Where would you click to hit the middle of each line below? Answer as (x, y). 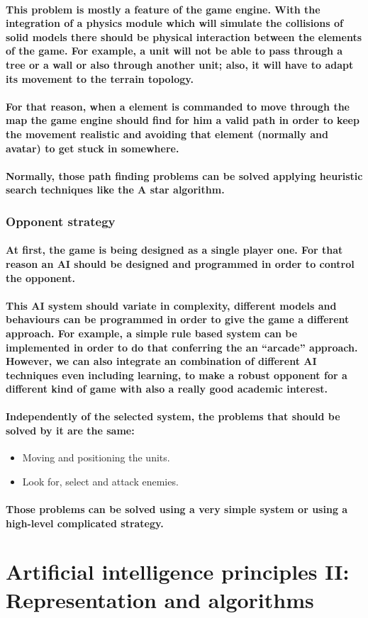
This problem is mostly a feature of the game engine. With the (163, 9)
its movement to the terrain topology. (100, 78)
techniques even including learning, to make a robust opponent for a (177, 375)
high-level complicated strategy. (85, 523)
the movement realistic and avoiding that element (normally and (167, 134)
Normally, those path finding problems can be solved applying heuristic (184, 175)
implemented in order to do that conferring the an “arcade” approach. (182, 347)
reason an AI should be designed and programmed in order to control (180, 263)
